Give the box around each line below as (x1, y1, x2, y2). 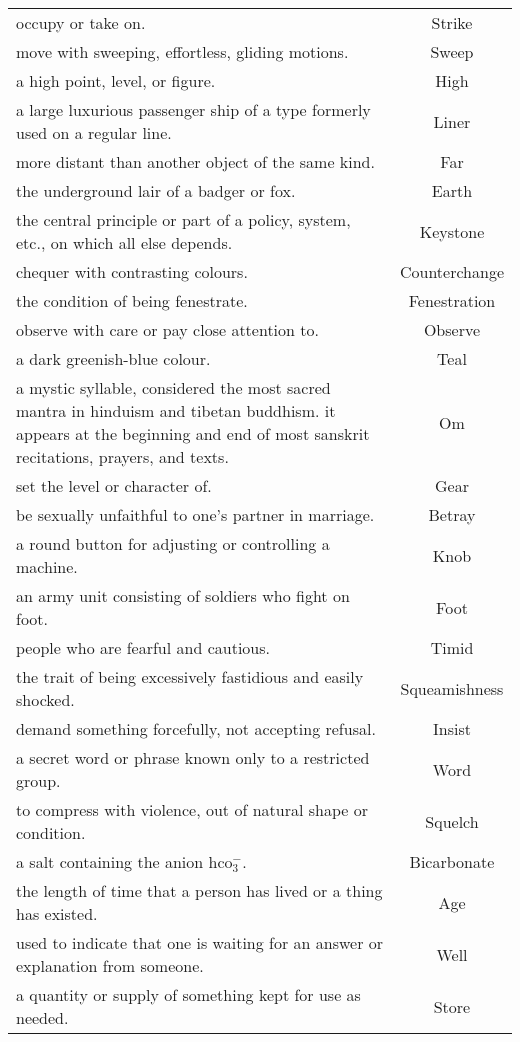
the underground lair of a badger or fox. (16, 179, 296, 202)
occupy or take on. (16, 11, 146, 34)
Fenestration (408, 289, 496, 312)
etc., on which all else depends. (16, 231, 233, 254)
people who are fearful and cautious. (16, 636, 270, 659)
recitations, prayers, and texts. (16, 445, 229, 468)
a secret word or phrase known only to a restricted (16, 746, 370, 769)
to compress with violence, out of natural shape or (16, 798, 368, 821)
